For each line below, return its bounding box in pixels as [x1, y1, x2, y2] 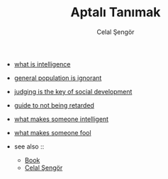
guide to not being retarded [13, 100, 94, 110]
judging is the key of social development [13, 87, 133, 96]
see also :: [13, 142, 45, 151]
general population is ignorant [13, 74, 102, 82]
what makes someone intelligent [13, 115, 108, 123]
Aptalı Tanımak [70, 4, 161, 21]
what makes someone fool [13, 128, 91, 137]
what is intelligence [13, 59, 71, 68]
